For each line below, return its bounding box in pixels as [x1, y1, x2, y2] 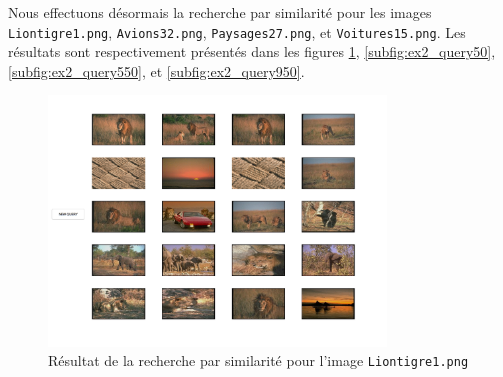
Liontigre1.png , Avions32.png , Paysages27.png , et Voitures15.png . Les [8, 21, 466, 42]
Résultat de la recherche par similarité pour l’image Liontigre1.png [48, 350, 469, 371]
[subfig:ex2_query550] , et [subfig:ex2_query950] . [8, 60, 305, 81]
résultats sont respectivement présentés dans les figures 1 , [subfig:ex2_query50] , [8, 41, 496, 62]
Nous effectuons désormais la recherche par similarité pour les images [8, 2, 432, 22]
